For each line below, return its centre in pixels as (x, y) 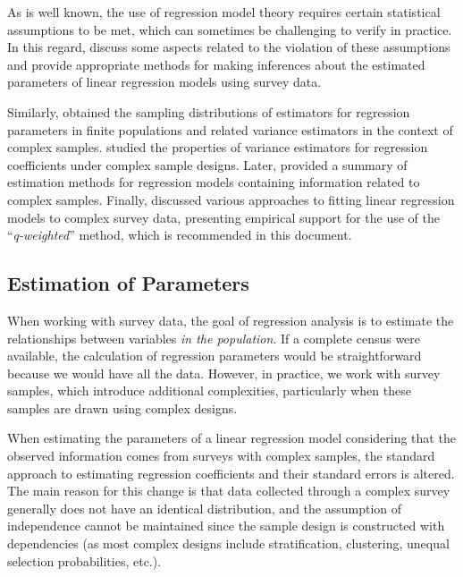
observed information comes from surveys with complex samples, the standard (221, 456)
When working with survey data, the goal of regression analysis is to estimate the (231, 320)
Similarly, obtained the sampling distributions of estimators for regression (209, 111)
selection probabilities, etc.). (84, 560)
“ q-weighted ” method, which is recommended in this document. (180, 235)
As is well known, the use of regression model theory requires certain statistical (224, 12)
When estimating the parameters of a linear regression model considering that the (231, 438)
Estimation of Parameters (128, 283)
